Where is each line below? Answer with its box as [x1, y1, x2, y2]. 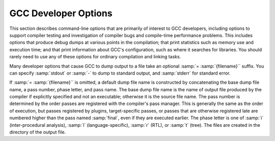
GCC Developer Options [9, 8, 113, 19]
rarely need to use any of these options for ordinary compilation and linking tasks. [9, 54, 181, 60]
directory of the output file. [9, 129, 66, 135]
